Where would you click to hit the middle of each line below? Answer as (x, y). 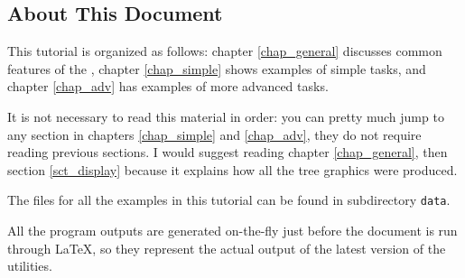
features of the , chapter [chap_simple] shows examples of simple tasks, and (217, 68)
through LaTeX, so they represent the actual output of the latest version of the (227, 248)
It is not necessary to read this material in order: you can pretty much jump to (226, 116)
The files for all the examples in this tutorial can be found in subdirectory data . (229, 200)
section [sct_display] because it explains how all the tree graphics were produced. (232, 169)
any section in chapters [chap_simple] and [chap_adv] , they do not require (214, 134)
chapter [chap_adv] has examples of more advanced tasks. (168, 86)
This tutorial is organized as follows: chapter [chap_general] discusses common (225, 51)
